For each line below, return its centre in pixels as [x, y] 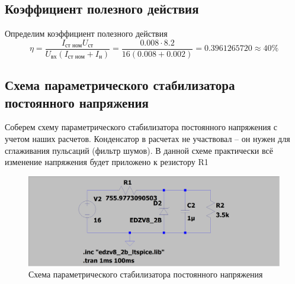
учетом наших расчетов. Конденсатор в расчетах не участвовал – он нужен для [147, 139]
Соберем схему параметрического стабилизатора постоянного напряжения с [141, 127]
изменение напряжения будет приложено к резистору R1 [107, 162]
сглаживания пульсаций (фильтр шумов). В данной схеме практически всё [139, 150]
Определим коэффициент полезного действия [86, 33]
